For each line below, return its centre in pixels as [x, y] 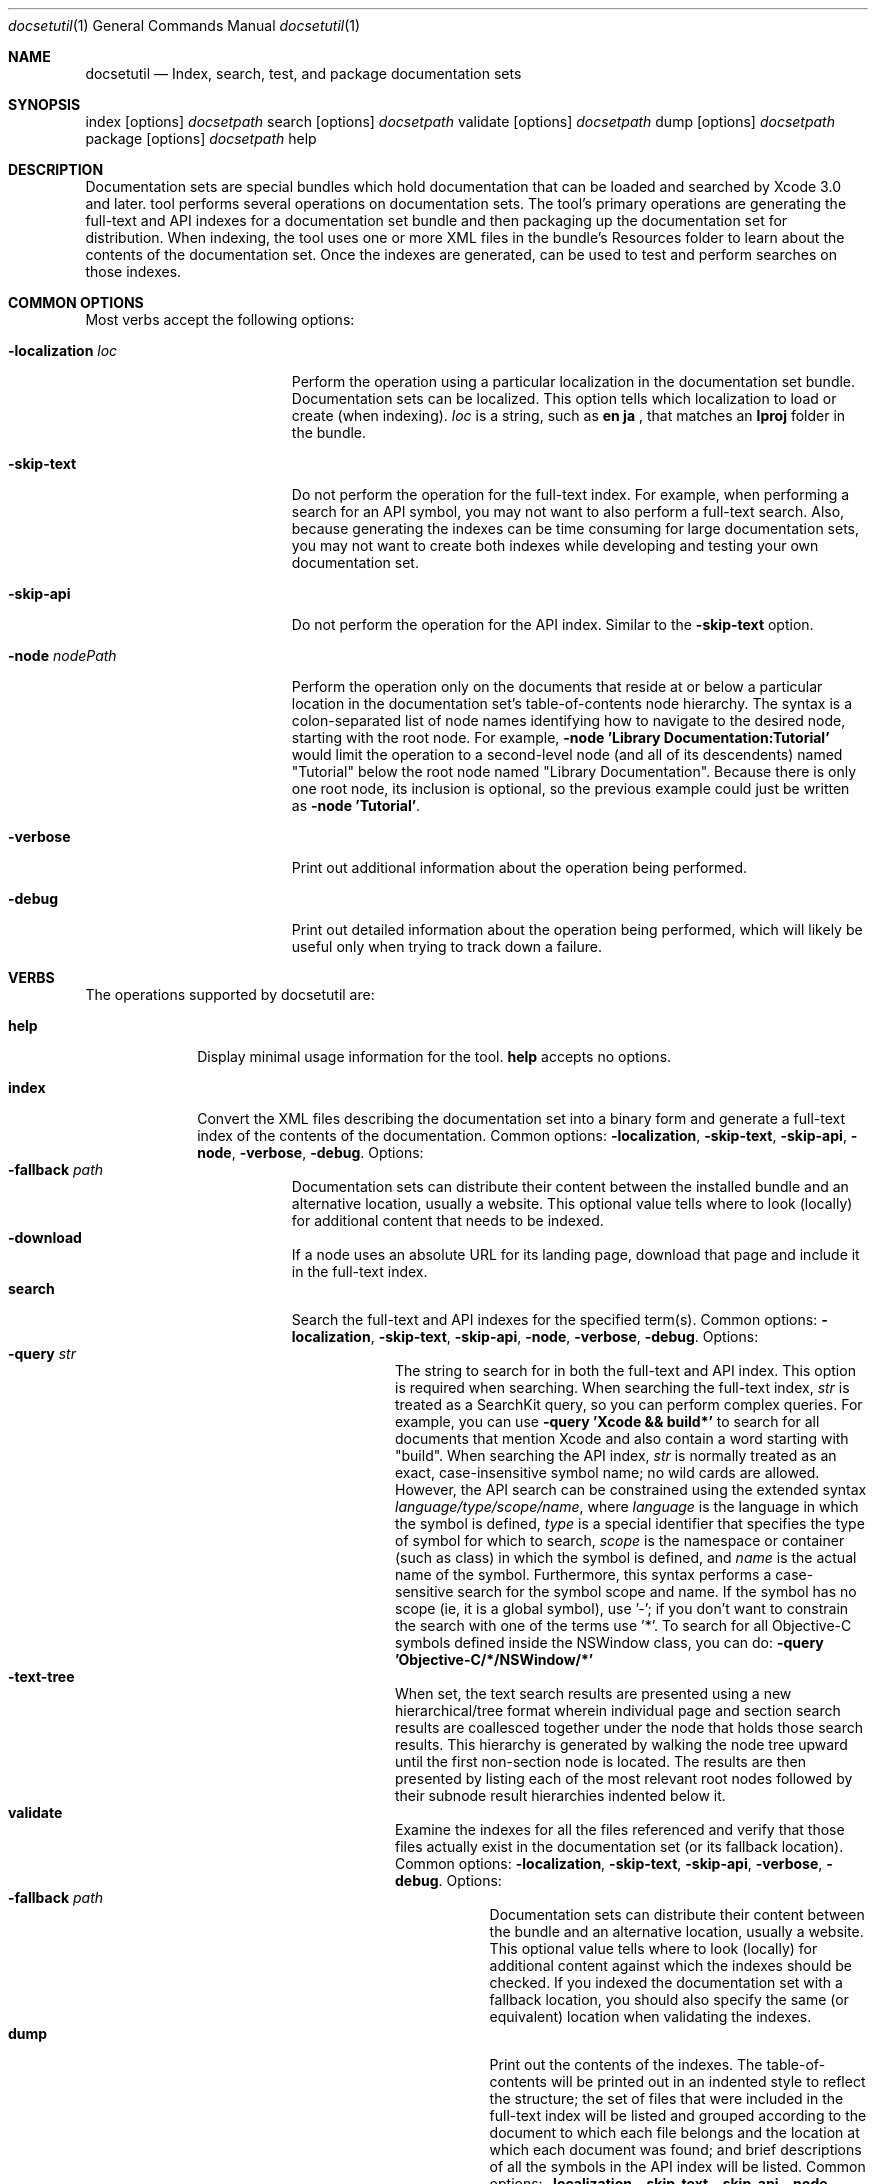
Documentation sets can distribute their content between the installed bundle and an [570, 1186]
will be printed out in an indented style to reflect [708, 2081]
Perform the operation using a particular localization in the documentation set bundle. [573, 381]
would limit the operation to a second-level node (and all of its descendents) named [567, 754]
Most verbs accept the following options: [220, 319]
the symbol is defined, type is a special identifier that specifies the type [630, 1523]
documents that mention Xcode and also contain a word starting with [622, 1438]
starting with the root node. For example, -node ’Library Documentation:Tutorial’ [560, 737]
